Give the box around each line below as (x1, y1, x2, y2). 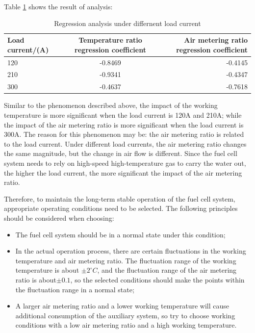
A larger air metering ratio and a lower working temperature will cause (15, 301, 229, 311)
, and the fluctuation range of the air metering (97, 265, 237, 275)
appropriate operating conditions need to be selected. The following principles (4, 203, 238, 213)
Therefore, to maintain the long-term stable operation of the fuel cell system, (4, 193, 235, 204)
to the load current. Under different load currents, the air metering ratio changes (4, 138, 247, 149)
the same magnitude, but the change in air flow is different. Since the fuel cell (4, 148, 237, 158)
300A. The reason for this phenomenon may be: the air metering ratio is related (4, 129, 244, 139)
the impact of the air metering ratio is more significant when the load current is (4, 119, 244, 129)
